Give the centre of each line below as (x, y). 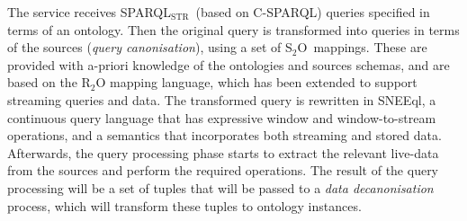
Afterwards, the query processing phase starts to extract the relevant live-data (223, 152)
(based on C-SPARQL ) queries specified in (313, 12)
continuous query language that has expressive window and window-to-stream (222, 117)
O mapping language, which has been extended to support (256, 82)
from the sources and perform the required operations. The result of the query (223, 170)
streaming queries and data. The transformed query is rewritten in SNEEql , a (222, 99)
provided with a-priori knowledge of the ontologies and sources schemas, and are (229, 64)
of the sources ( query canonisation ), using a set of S (150, 47)
